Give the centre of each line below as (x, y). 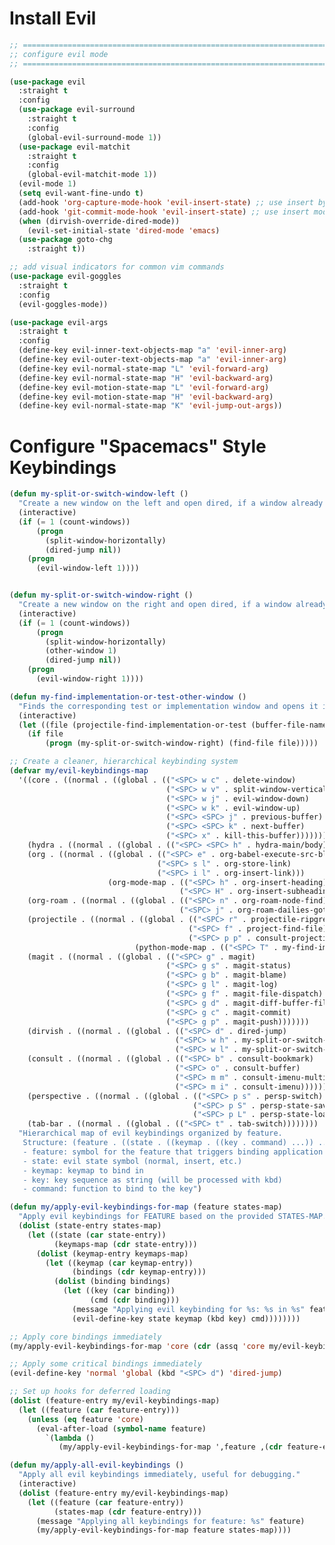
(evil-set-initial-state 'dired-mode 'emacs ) (124, 230)
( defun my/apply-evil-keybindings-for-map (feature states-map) (146, 1207)
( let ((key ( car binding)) (119, 1291)
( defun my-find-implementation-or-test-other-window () (128, 697)
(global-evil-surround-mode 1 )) (94, 137)
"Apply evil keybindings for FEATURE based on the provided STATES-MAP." (175, 1217)
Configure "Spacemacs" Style (138, 446)
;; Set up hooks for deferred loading (90, 1392)
